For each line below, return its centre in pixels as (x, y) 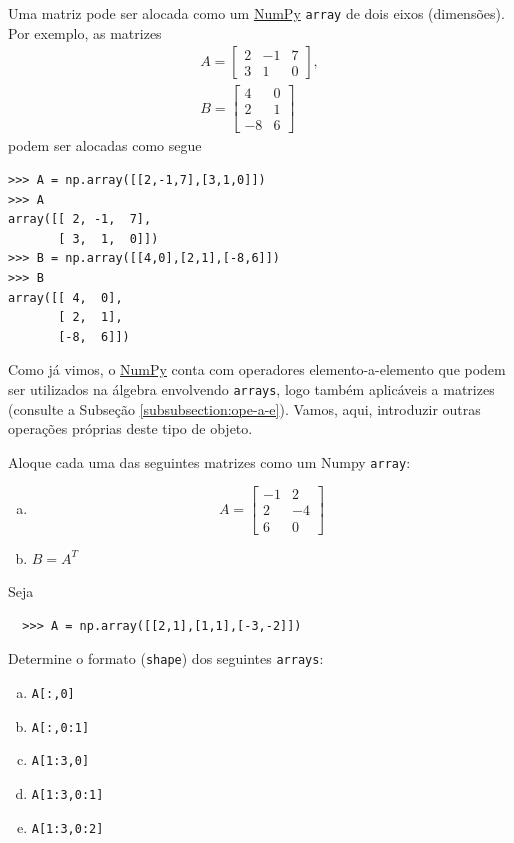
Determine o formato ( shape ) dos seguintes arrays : (166, 658)
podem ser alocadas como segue (105, 145)
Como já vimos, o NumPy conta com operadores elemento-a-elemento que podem (257, 369)
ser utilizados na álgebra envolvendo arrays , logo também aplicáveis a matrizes (251, 388)
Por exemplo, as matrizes (85, 32)
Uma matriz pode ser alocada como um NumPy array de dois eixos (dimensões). (256, 13)
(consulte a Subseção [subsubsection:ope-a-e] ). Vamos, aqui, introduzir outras (244, 408)
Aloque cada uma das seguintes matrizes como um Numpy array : (209, 461)
